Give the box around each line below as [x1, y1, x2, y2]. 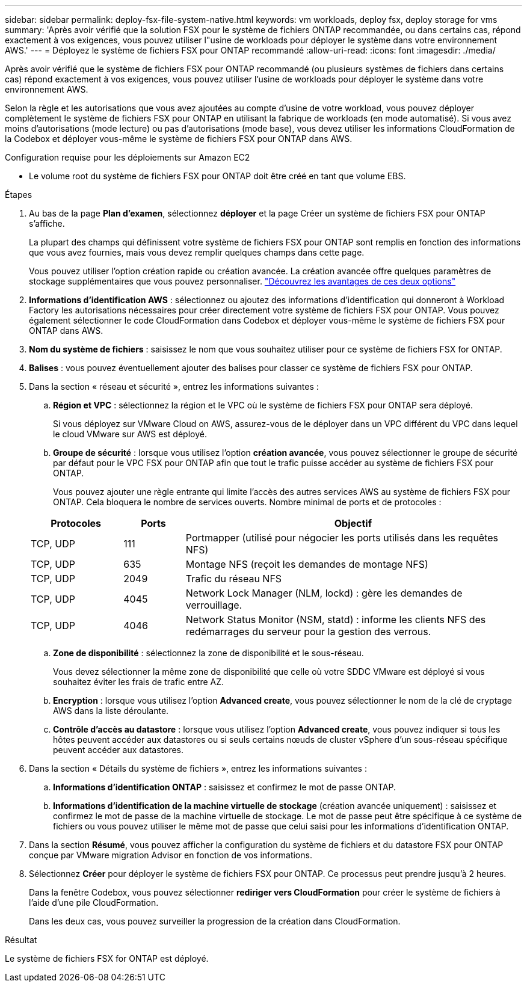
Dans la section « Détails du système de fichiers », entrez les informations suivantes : [29, 763, 367, 773]
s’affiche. [29, 218, 65, 229]
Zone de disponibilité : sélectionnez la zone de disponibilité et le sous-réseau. [53, 648, 364, 658]
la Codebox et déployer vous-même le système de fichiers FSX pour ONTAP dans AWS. [5, 134, 353, 144]
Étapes [5, 189, 32, 200]
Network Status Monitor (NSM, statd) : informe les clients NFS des [185, 613, 486, 626]
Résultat [5, 935, 37, 945]
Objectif [334, 517, 372, 529]
